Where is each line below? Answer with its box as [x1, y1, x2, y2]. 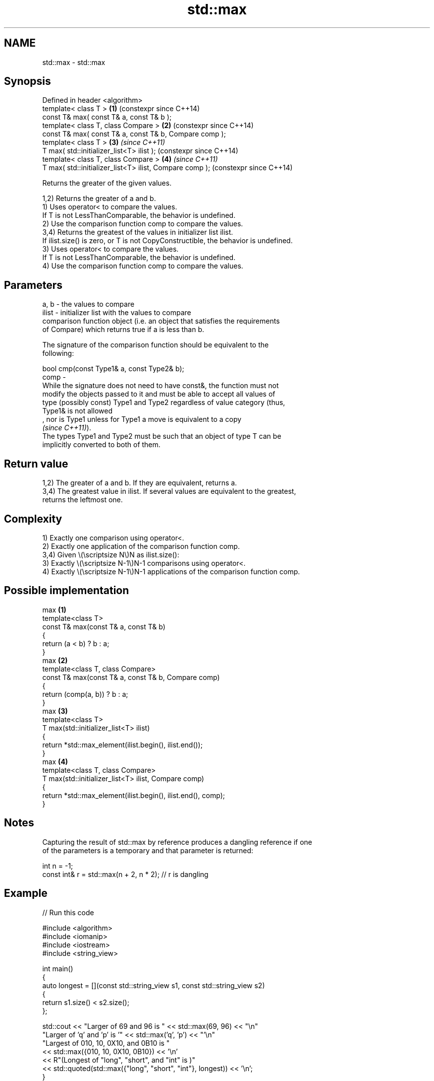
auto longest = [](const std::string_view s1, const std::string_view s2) [42, 981, 265, 990]
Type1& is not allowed [42, 406, 112, 415]
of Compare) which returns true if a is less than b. [42, 325, 204, 334]
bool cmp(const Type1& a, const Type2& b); [42, 364, 184, 373]
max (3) [42, 706, 68, 715]
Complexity [4, 512, 62, 525]
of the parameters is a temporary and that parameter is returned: [42, 846, 254, 855]
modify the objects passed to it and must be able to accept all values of [42, 390, 275, 399]
